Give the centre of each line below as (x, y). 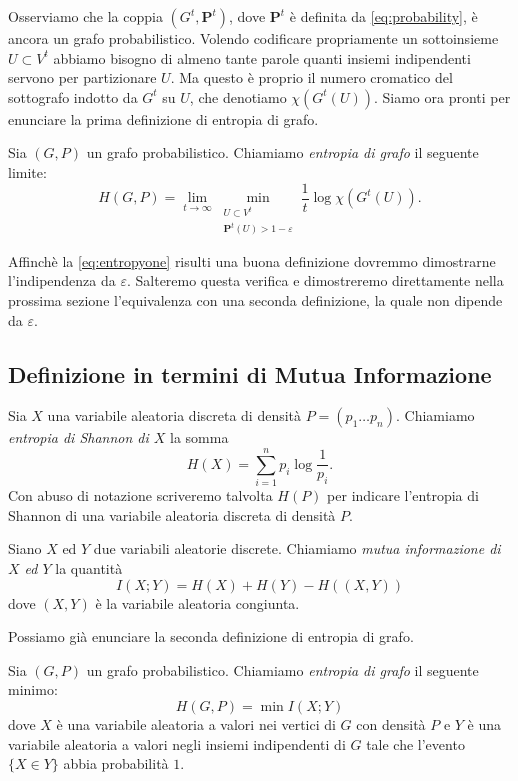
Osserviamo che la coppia (85, 16)
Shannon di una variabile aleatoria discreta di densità (172, 514)
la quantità (89, 567)
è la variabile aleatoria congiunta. (197, 602)
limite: (27, 171)
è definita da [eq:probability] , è (383, 16)
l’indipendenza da (62, 280)
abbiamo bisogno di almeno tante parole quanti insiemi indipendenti (262, 57)
